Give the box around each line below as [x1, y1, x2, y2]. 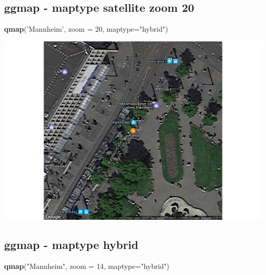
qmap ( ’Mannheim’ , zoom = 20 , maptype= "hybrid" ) [4, 24, 168, 34]
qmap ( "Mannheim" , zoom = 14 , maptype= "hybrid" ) [4, 260, 170, 271]
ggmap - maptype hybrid [4, 236, 139, 252]
